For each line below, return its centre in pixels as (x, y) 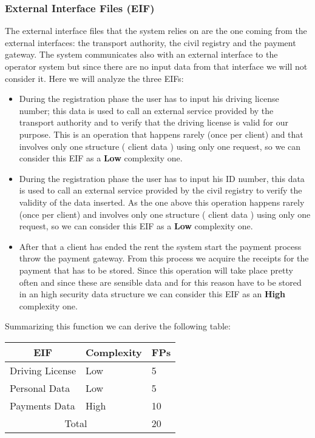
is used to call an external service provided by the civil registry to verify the (161, 190)
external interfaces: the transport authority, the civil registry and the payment (151, 42)
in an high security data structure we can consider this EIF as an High (152, 294)
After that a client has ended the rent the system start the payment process (160, 246)
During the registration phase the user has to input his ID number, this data (162, 178)
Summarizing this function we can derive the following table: (118, 326)
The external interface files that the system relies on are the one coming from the (156, 31)
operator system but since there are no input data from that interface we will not (156, 66)
